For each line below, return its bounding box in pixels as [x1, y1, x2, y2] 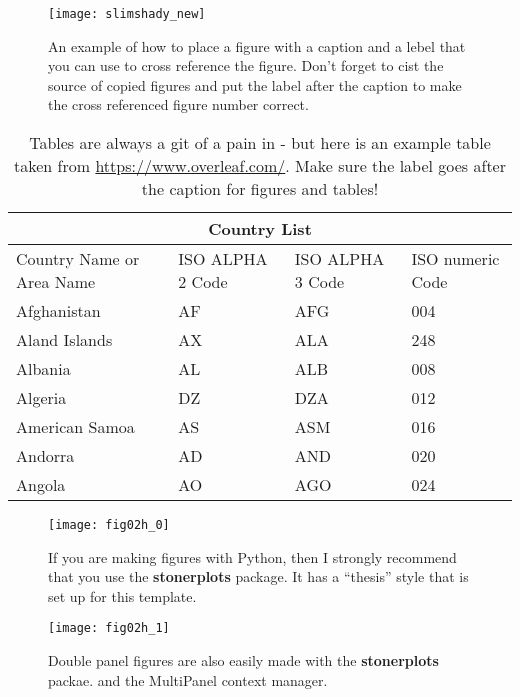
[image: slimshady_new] [48, 7, 206, 21]
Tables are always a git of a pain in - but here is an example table [29, 131, 491, 155]
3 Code [294, 270, 345, 294]
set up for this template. [48, 585, 197, 606]
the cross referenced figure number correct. [48, 94, 309, 115]
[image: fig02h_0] [48, 518, 170, 533]
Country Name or [16, 247, 140, 271]
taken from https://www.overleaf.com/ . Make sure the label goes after [14, 154, 506, 178]
